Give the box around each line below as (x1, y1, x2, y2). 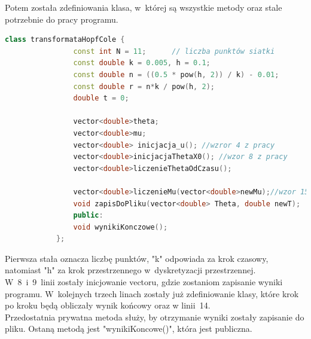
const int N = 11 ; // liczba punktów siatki (73, 47, 275, 56)
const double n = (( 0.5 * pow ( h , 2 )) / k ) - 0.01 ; (73, 70, 279, 79)
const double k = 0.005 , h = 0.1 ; (73, 59, 211, 68)
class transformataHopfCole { (5, 35, 125, 44)
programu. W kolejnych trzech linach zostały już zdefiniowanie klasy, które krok (5, 287, 299, 300)
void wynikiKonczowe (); (73, 222, 168, 231)
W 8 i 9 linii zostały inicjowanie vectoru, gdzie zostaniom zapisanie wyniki (5, 276, 283, 288)
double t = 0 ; (73, 94, 129, 103)
